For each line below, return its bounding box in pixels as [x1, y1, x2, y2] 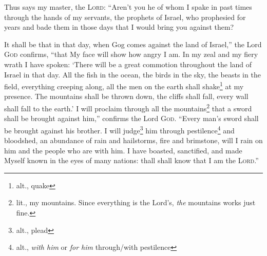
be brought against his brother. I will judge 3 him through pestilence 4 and [4, 123, 235, 135]
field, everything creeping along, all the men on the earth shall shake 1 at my [4, 80, 244, 91]
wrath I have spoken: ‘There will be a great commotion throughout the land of [4, 58, 252, 69]
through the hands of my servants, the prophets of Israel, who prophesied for [4, 11, 246, 22]
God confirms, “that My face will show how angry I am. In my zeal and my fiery [4, 49, 258, 60]
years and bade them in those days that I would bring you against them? [4, 22, 234, 32]
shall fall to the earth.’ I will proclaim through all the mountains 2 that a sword [4, 102, 252, 113]
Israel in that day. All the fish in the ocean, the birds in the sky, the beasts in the [4, 69, 261, 80]
